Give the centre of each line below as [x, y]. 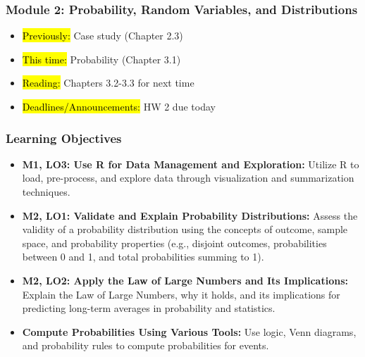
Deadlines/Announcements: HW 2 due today [119, 106]
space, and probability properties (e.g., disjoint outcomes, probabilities [174, 243]
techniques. [46, 192]
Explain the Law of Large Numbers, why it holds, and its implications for [181, 294]
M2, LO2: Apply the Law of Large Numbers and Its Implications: [185, 280]
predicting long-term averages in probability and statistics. [149, 308]
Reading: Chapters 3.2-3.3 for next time [108, 83]
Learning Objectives [64, 138]
